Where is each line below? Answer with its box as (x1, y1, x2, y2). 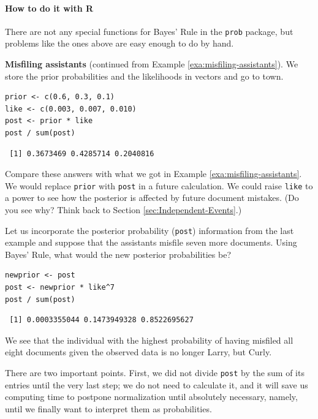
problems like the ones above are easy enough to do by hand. (5, 37, 234, 50)
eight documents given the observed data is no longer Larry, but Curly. (5, 345, 272, 358)
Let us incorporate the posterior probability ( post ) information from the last (5, 224, 294, 236)
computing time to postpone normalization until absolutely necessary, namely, (5, 390, 298, 403)
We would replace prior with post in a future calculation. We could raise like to (5, 179, 313, 192)
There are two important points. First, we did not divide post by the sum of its (5, 366, 305, 379)
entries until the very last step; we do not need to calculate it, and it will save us (5, 378, 308, 391)
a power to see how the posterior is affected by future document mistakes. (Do (5, 191, 299, 204)
